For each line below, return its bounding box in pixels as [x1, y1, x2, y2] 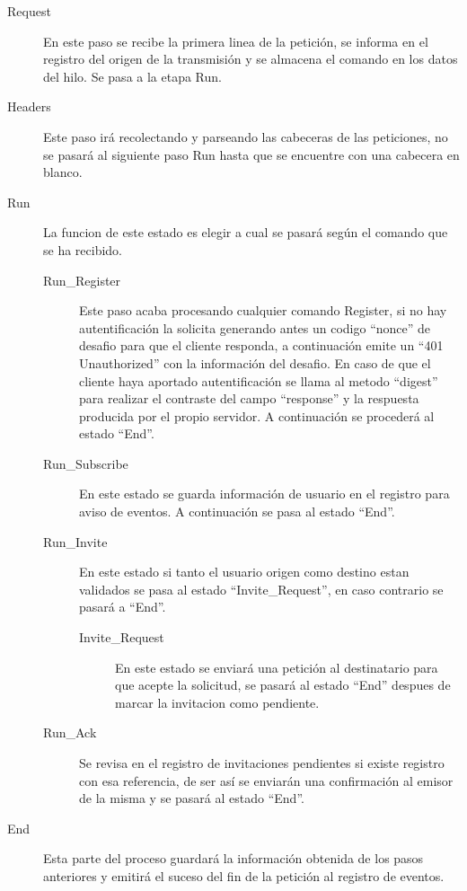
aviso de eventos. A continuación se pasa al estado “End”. [79, 502, 395, 521]
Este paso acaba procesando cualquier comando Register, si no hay [79, 301, 447, 320]
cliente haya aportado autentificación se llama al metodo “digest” [79, 371, 438, 390]
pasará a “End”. [79, 597, 166, 616]
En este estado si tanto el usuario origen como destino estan [79, 562, 410, 581]
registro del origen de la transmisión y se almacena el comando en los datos [43, 49, 458, 68]
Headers [7, 97, 51, 116]
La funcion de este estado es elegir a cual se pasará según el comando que [43, 223, 448, 242]
